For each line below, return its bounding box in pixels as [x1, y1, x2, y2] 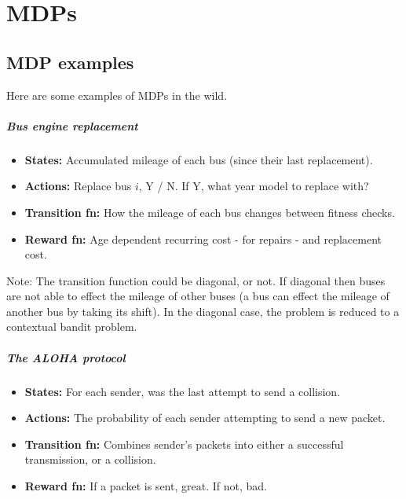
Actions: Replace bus [24, 178, 132, 194]
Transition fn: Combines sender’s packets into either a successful [24, 435, 344, 452]
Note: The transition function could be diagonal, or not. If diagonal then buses [6, 272, 386, 288]
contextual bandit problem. [6, 318, 137, 335]
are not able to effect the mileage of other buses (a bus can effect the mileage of [6, 288, 390, 304]
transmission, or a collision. [24, 451, 156, 468]
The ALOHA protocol [6, 349, 126, 365]
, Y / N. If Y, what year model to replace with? [138, 178, 369, 194]
